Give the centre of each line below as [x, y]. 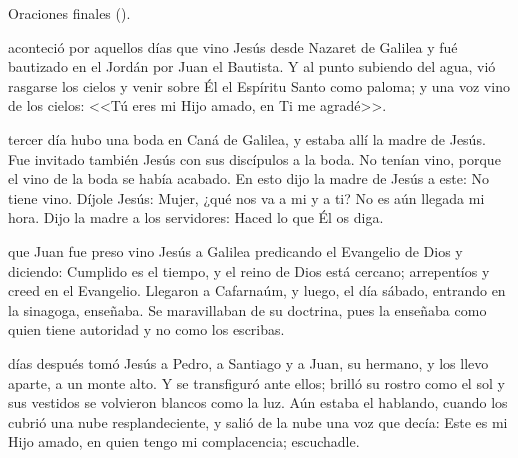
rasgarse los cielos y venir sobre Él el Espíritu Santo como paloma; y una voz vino [259, 85]
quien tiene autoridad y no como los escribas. [146, 329]
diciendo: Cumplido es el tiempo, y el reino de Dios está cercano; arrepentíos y [249, 270]
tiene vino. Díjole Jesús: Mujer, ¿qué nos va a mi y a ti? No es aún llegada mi [246, 197]
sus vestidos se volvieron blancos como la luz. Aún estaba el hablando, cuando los [258, 402]
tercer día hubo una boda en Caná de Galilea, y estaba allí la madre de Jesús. [247, 138]
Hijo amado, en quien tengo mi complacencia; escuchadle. [184, 441]
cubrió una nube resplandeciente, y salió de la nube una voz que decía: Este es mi [258, 421]
